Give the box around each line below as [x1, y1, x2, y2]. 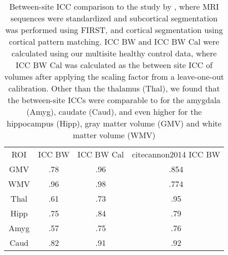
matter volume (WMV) [72, 129, 156, 141]
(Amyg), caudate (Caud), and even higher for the [26, 106, 202, 117]
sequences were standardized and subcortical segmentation [10, 12, 218, 24]
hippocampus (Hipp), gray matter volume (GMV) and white [7, 117, 222, 129]
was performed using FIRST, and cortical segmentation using [5, 24, 223, 36]
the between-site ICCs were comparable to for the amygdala [8, 94, 221, 106]
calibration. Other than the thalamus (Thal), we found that [8, 82, 220, 94]
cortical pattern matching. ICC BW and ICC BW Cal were [9, 36, 219, 47]
